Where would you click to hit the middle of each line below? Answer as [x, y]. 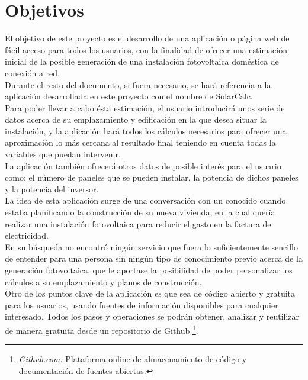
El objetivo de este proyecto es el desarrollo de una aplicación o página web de [147, 38]
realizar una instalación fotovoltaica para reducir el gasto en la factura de [138, 223]
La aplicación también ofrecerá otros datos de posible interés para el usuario [143, 165]
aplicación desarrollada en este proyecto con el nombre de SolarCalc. [129, 96]
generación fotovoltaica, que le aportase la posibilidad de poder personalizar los [149, 270]
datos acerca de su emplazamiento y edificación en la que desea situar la [136, 119]
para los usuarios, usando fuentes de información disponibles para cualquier [142, 305]
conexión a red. [32, 73]
